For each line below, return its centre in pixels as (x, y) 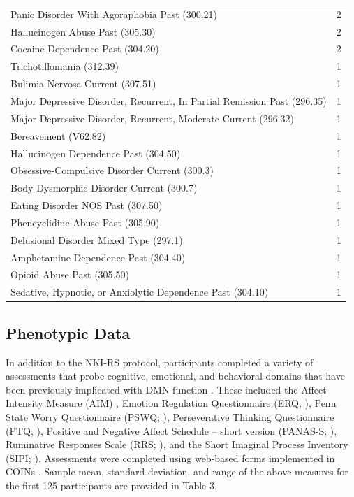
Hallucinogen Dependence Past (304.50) (96, 153)
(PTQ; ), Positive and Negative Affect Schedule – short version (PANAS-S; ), (171, 430)
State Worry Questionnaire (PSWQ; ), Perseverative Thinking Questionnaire (170, 416)
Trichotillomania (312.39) (65, 66)
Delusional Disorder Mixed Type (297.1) (97, 239)
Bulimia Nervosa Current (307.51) (83, 84)
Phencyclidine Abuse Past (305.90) (85, 222)
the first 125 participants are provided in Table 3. (111, 485)
